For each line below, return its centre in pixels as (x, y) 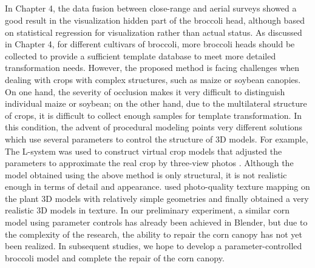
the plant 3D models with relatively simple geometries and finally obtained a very (157, 198)
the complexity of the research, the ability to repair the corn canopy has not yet (154, 234)
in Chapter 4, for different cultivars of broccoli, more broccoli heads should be (150, 44)
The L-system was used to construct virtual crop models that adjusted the (144, 151)
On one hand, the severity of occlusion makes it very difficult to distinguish (145, 91)
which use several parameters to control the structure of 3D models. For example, (157, 139)
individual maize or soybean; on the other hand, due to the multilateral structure (156, 103)
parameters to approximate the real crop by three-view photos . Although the (149, 163)
